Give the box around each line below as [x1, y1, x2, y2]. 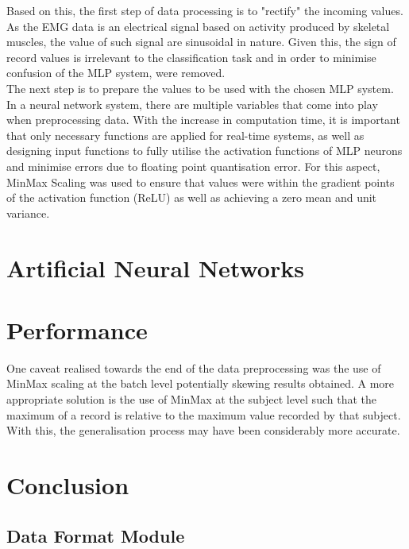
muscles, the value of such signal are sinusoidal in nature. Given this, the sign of [6, 33, 396, 50]
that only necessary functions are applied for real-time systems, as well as [6, 126, 365, 143]
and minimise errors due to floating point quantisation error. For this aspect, [6, 157, 380, 174]
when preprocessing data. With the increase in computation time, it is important [6, 111, 400, 128]
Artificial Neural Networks [6, 251, 304, 284]
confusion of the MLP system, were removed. [6, 64, 226, 81]
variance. [6, 204, 50, 221]
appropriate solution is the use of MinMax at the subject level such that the [6, 391, 376, 407]
